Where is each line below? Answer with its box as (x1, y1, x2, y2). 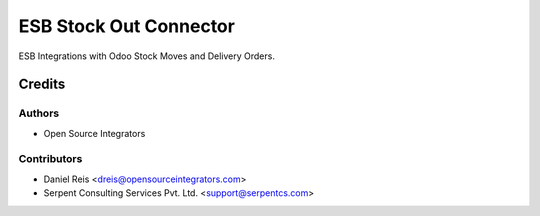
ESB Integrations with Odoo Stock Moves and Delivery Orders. (18, 50, 275, 62)
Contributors (18, 152, 83, 166)
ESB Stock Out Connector (18, 15, 235, 37)
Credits (18, 76, 66, 93)
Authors (18, 106, 60, 120)
